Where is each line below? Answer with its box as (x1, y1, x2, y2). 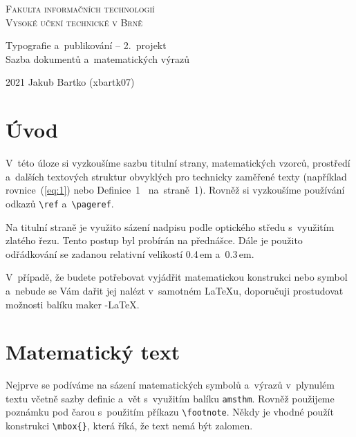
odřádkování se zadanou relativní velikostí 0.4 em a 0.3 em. (6, 246, 254, 261)
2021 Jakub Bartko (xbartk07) (6, 75, 135, 89)
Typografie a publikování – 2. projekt (6, 38, 167, 53)
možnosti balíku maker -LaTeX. (6, 297, 140, 311)
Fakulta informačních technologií (6, 1, 155, 15)
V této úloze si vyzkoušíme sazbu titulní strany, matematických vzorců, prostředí (6, 156, 350, 170)
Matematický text (6, 337, 180, 366)
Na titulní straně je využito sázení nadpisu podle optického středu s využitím (6, 219, 335, 234)
